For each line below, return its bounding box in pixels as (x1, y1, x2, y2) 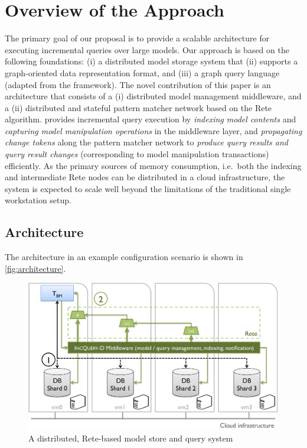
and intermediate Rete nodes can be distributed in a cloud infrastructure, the (5, 171, 285, 183)
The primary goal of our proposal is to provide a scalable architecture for (5, 32, 270, 44)
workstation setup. (5, 194, 71, 206)
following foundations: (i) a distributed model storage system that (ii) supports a (5, 55, 298, 67)
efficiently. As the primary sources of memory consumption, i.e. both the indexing (5, 159, 302, 171)
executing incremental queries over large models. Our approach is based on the (5, 43, 289, 56)
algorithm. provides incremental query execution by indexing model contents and (5, 113, 296, 125)
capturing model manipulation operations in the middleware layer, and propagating (5, 124, 302, 137)
